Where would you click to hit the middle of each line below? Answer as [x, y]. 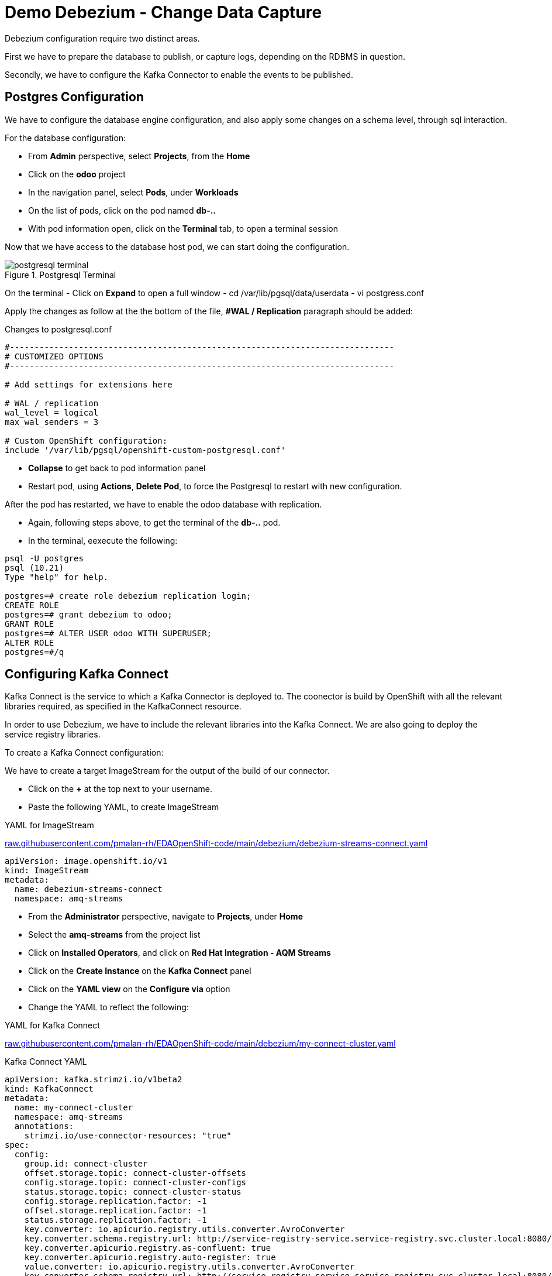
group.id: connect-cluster [86, 1164]
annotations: [44, 1126]
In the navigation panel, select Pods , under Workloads [133, 192]
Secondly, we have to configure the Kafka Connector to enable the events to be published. [179, 74]
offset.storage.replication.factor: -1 [115, 1211]
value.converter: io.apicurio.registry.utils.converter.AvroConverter [189, 1267]
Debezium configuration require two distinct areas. [102, 38]
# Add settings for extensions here [89, 384]
